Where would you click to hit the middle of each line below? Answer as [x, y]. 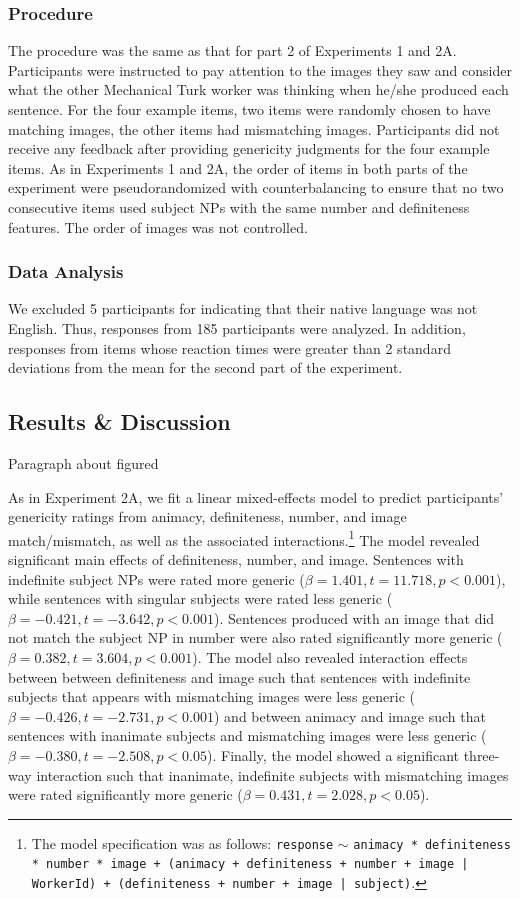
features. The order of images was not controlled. [158, 226]
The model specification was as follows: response [182, 842]
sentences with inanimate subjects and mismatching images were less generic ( [247, 735]
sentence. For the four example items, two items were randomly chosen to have [249, 109]
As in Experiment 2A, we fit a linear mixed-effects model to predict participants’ [256, 496]
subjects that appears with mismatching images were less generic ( [211, 696]
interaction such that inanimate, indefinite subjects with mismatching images [272, 774]
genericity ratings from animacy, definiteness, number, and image [207, 516]
